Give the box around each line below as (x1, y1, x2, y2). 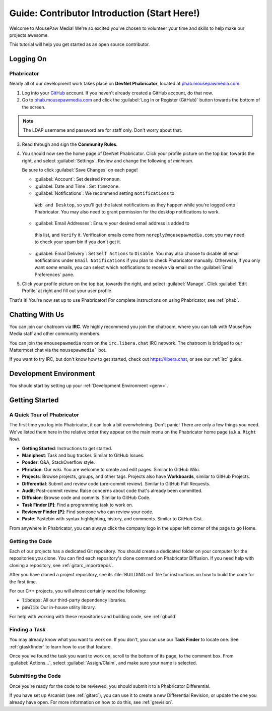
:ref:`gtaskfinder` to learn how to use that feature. (9, 643, 112, 649)
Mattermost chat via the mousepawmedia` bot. (9, 347, 107, 353)
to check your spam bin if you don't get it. (34, 239, 121, 245)
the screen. (22, 104, 46, 110)
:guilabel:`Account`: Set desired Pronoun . (34, 176, 121, 182)
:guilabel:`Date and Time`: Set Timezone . (34, 183, 120, 189)
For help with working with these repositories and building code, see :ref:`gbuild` (9, 614, 177, 620)
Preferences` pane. (34, 271, 75, 278)
